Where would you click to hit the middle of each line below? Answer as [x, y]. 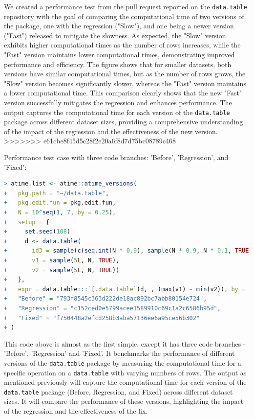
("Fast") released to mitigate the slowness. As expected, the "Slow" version [115, 35]
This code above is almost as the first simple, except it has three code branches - [125, 343]
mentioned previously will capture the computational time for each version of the [125, 382]
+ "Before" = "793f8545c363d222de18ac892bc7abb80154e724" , [106, 299]
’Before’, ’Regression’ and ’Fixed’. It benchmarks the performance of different [119, 353]
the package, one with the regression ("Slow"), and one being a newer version [119, 26]
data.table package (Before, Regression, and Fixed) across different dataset [118, 391]
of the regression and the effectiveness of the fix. [76, 411]
